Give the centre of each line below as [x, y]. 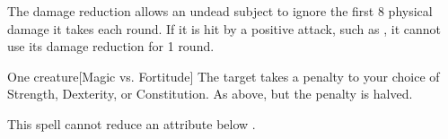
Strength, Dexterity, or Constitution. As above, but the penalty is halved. [210, 94]
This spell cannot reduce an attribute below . [132, 123]
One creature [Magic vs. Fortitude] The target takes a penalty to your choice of [224, 76]
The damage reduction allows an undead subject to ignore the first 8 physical [220, 11]
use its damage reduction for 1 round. [111, 46]
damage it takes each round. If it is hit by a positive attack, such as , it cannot [224, 28]
